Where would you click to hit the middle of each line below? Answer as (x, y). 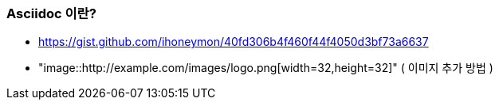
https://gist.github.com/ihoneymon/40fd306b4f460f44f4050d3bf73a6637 (234, 42)
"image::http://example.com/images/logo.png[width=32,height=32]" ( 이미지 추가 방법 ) (266, 68)
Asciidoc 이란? (51, 13)
